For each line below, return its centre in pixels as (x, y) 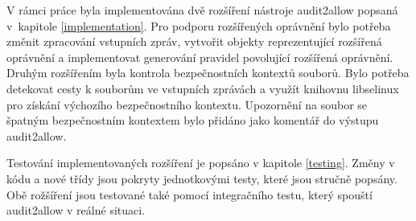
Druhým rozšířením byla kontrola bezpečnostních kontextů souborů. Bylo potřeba (208, 73)
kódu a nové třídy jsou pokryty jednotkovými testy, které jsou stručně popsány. (202, 178)
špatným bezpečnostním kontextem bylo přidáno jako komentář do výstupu (193, 120)
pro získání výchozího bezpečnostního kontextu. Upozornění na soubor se (187, 104)
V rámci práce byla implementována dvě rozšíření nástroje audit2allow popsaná (202, 10)
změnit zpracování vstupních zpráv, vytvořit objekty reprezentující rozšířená (194, 41)
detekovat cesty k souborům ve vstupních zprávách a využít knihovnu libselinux (203, 88)
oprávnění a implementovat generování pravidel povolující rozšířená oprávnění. (200, 57)
